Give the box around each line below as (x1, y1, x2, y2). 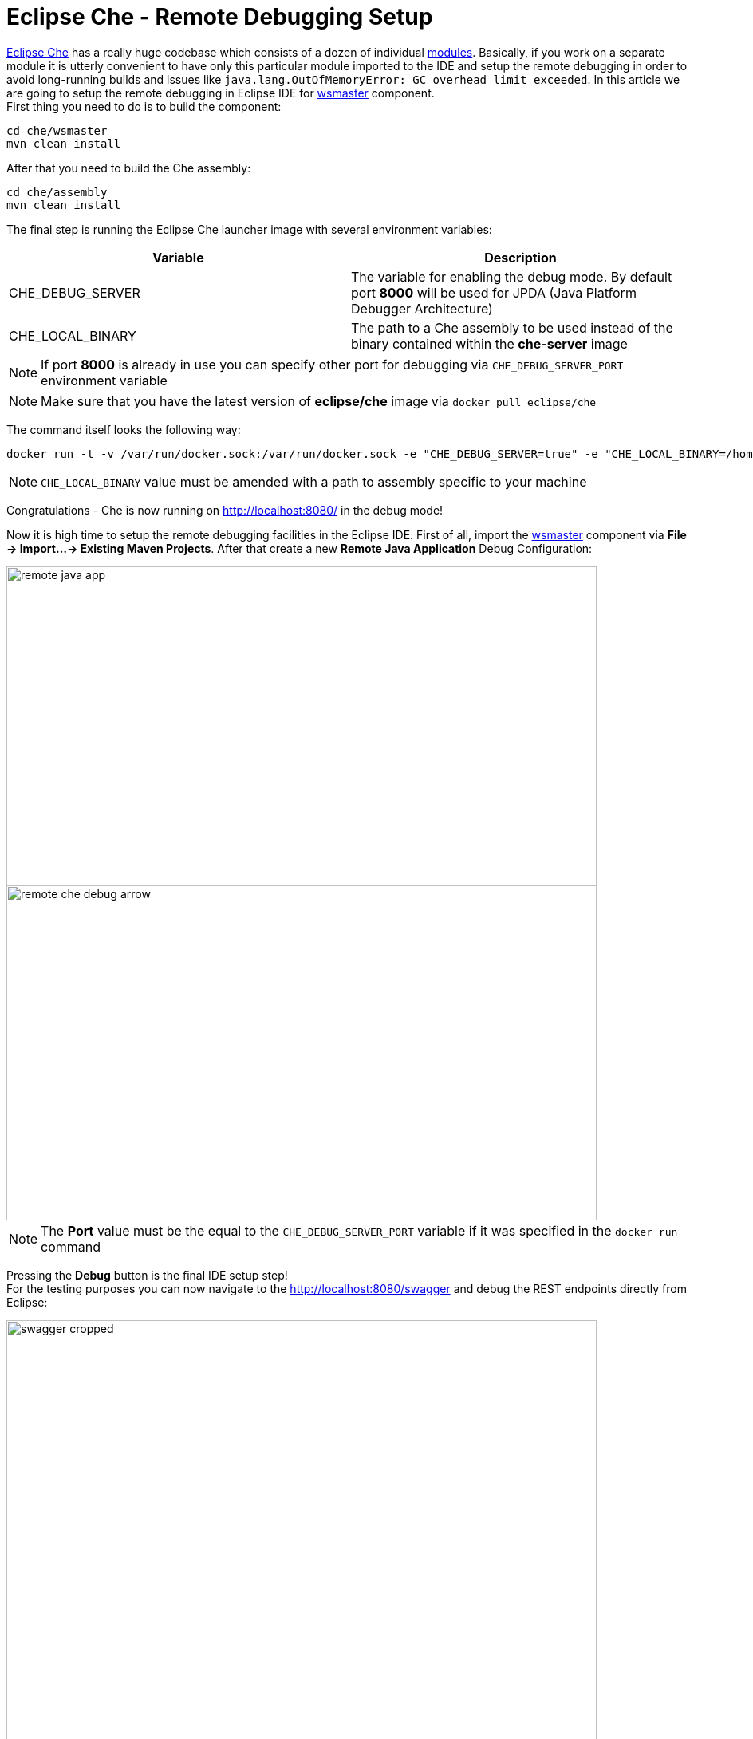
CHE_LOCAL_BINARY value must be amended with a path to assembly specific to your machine (41, 473, 587, 490)
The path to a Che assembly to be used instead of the (351, 319, 673, 336)
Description (484, 249, 557, 266)
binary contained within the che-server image (351, 335, 628, 352)
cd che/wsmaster (6, 124, 108, 137)
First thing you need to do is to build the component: (6, 99, 282, 113)
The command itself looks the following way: (6, 422, 241, 436)
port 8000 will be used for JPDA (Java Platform (351, 284, 637, 301)
